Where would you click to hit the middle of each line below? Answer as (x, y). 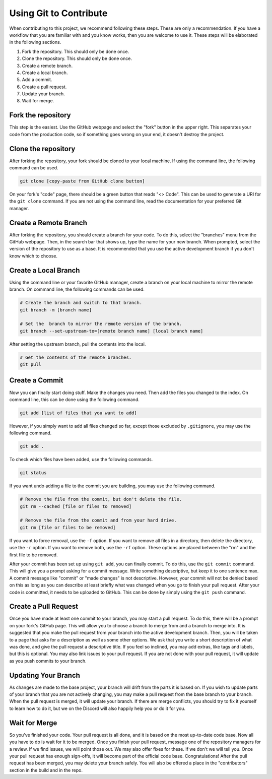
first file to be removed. (33, 555)
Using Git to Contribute (58, 13)
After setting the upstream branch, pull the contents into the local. (78, 344)
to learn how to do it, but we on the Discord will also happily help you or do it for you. (97, 708)
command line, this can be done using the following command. (74, 399)
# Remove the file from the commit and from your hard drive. (98, 521)
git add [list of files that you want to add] (78, 413)
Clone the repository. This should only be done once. (77, 58)
